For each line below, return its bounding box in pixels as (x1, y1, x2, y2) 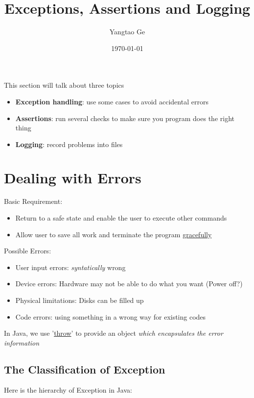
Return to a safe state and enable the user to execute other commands (15, 213, 227, 223)
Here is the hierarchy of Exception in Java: (4, 384, 132, 395)
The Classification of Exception (4, 361, 165, 376)
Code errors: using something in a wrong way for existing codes (15, 311, 206, 322)
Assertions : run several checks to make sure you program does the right (15, 113, 234, 123)
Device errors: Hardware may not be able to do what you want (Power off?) (15, 278, 243, 289)
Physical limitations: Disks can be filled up (15, 295, 144, 305)
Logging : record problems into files (15, 139, 123, 149)
